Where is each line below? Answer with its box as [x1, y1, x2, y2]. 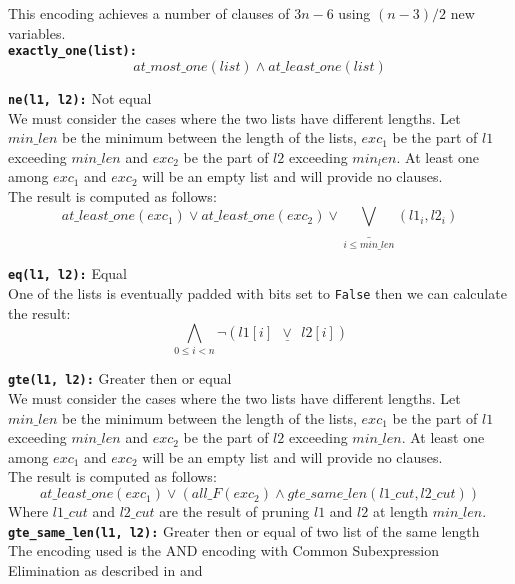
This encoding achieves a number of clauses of [8, 3, 290, 23]
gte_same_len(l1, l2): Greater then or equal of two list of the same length [8, 520, 480, 541]
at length [372, 501, 429, 522]
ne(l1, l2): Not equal [8, 87, 152, 108]
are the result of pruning [159, 501, 310, 522]
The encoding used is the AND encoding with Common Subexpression [8, 540, 440, 561]
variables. [8, 22, 66, 43]
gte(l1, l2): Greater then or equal [8, 368, 232, 389]
